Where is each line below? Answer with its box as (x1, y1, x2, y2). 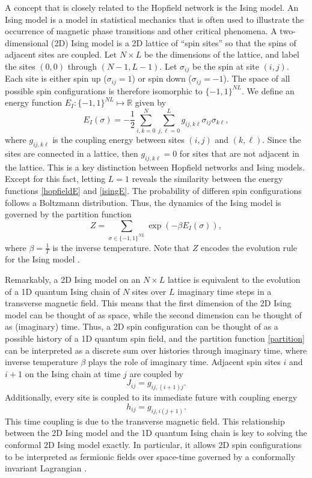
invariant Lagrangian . (5, 462, 87, 474)
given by (135, 96, 167, 109)
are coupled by (129, 367, 183, 380)
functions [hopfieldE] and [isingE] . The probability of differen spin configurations (5, 184, 302, 196)
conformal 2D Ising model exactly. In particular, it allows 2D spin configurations (5, 438, 302, 450)
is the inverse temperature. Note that (52, 241, 190, 253)
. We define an (242, 84, 295, 97)
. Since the (262, 133, 301, 146)
